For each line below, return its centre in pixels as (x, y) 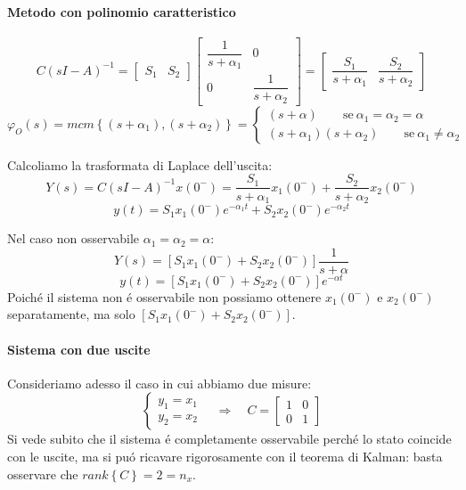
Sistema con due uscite (79, 349)
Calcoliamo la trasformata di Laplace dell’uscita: (140, 164)
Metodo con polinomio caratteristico (122, 11)
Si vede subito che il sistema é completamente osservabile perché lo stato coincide (229, 439)
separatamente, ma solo (71, 314)
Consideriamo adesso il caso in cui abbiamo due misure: (159, 383)
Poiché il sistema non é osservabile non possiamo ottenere (164, 296)
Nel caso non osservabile (74, 238)
